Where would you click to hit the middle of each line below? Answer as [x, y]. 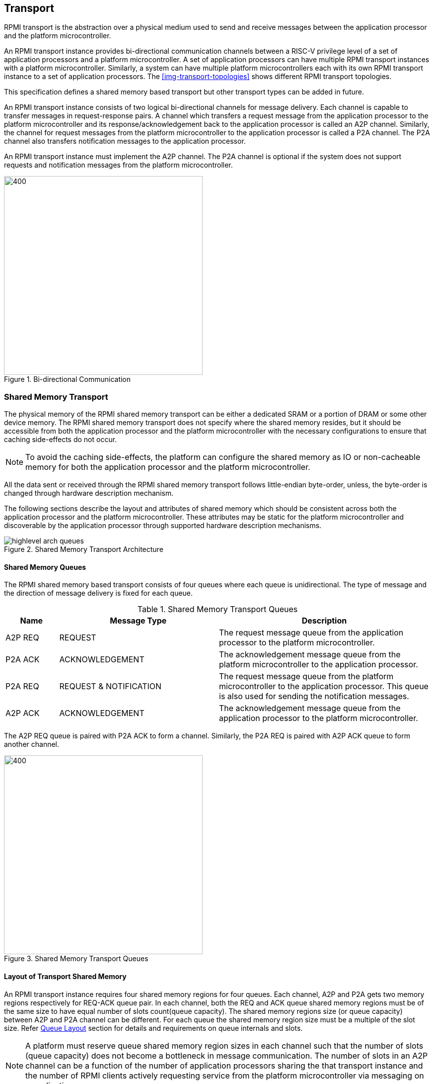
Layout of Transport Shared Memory [65, 976]
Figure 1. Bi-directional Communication [68, 379]
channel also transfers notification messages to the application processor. [125, 141]
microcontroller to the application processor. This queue [324, 686]
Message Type [138, 621]
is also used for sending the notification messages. [314, 696]
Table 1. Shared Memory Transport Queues [217, 609]
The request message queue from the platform [306, 677]
